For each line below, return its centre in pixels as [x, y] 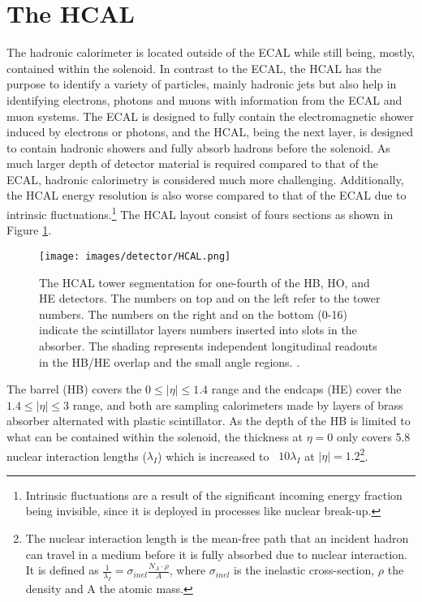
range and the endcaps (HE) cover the [306, 389]
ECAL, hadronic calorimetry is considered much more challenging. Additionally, [205, 179]
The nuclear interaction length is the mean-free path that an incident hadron [217, 537]
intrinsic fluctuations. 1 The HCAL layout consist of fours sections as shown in [200, 213]
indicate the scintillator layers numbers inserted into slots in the [198, 330]
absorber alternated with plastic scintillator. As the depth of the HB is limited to [209, 421]
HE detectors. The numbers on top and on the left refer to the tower [210, 298]
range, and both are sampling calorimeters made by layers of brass [238, 404]
